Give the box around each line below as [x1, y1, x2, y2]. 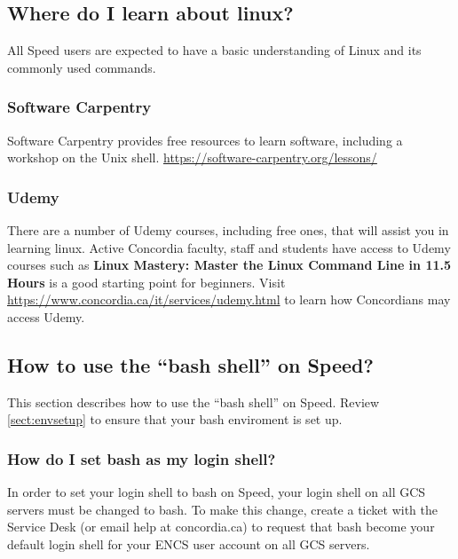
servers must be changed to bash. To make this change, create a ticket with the [7, 500, 438, 518]
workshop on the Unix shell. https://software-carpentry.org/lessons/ [7, 148, 377, 167]
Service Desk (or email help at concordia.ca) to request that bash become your [7, 517, 435, 536]
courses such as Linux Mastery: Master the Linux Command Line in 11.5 [7, 256, 452, 274]
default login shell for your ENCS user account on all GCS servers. [7, 534, 370, 553]
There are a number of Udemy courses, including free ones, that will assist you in [7, 221, 449, 240]
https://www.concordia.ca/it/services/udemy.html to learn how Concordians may [7, 290, 451, 309]
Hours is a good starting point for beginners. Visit [7, 272, 286, 291]
